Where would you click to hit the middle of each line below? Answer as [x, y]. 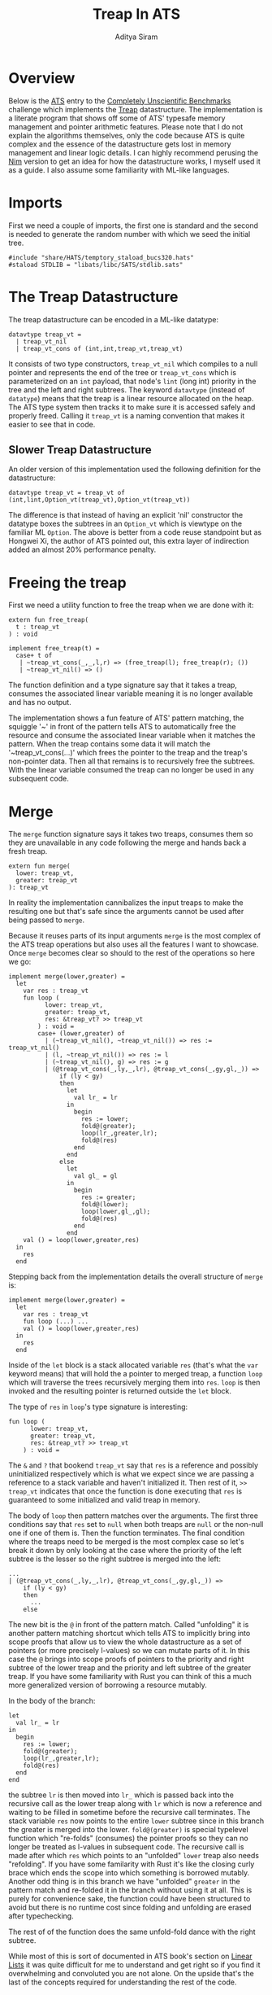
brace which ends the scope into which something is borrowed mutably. [129, 1873]
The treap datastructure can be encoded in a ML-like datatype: [114, 319]
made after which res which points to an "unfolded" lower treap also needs [134, 1856]
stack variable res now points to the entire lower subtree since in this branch [136, 1821]
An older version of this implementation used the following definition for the [135, 470]
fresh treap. [28, 851]
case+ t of [34, 656]
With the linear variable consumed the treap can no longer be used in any [131, 770]
